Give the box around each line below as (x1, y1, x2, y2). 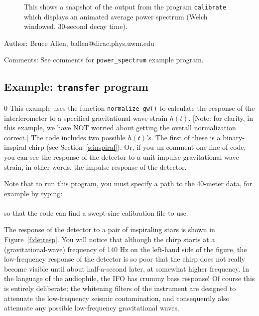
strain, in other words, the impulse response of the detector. (4, 161, 187, 172)
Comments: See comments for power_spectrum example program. (4, 54, 204, 65)
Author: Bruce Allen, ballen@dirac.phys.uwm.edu (4, 37, 154, 48)
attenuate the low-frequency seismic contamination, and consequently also (4, 293, 230, 303)
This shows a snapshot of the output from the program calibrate (24, 1, 226, 11)
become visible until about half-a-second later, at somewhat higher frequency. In (4, 263, 249, 274)
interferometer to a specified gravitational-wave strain (4, 112, 168, 123)
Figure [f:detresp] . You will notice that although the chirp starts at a (4, 234, 215, 245)
